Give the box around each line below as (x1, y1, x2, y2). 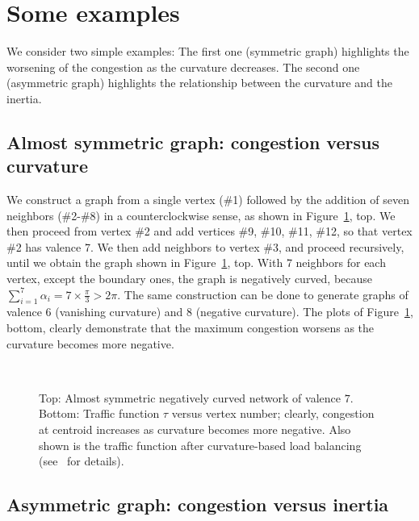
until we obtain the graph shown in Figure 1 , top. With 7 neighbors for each (6, 254, 386, 271)
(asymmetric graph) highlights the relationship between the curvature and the (6, 74, 393, 91)
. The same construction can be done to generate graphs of (117, 286, 409, 302)
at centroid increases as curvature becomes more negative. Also (39, 421, 351, 438)
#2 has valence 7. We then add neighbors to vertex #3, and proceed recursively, (6, 238, 404, 255)
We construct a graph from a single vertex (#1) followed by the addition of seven (6, 191, 409, 208)
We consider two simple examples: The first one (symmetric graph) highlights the (6, 43, 409, 60)
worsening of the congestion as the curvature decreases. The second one (6, 58, 360, 75)
